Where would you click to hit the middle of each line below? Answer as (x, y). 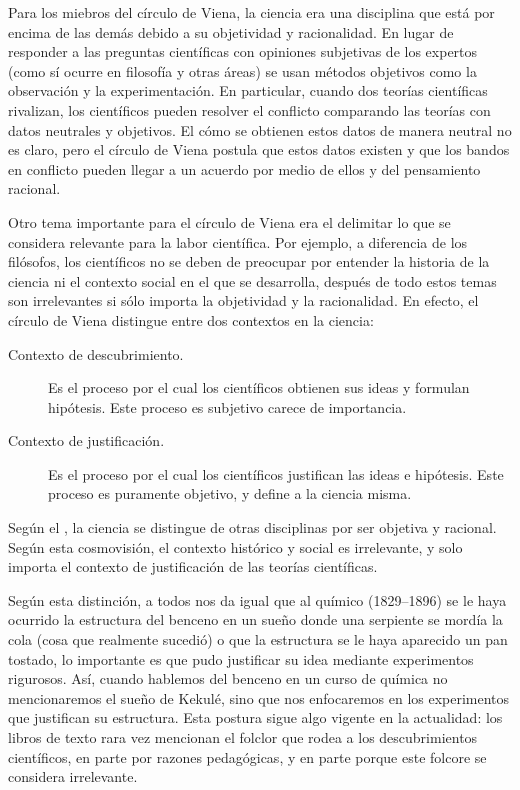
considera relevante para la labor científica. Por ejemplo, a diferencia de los (238, 241)
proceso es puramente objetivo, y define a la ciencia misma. (230, 493)
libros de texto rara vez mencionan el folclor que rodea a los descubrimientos (243, 737)
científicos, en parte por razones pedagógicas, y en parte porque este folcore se (247, 756)
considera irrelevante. (73, 776)
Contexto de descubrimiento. (96, 353)
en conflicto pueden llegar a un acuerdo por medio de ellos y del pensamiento (244, 168)
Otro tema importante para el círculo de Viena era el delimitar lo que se (229, 221)
